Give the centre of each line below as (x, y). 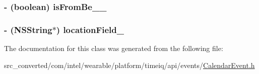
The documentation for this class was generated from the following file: (114, 48)
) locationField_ (90, 29)
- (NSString (28, 29)
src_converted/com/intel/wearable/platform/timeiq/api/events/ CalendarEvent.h (129, 65)
